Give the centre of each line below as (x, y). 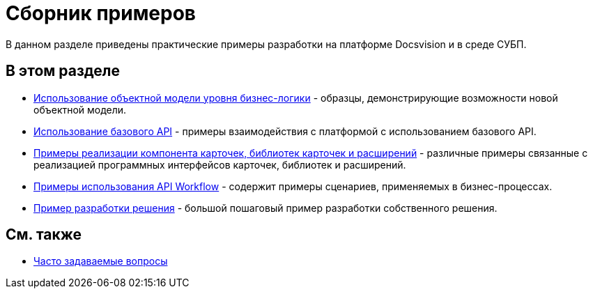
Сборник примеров (101, 13)
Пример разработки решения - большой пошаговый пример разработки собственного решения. (265, 208)
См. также (44, 235)
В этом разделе (63, 71)
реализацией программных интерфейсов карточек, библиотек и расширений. (220, 164)
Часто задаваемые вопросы (101, 261)
